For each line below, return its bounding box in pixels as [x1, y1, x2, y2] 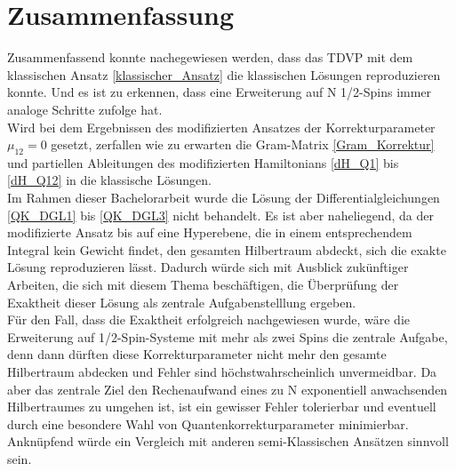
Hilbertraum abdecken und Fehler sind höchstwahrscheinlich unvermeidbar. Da [7, 363, 437, 381]
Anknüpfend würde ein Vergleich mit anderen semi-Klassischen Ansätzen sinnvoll [7, 432, 449, 451]
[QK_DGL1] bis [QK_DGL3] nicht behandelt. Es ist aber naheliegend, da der [7, 205, 434, 224]
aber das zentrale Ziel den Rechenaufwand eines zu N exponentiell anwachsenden [7, 379, 448, 398]
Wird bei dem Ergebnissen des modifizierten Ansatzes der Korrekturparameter [7, 117, 436, 136]
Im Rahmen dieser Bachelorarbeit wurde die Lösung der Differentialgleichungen [7, 188, 440, 207]
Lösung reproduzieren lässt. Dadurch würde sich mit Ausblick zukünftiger [7, 258, 409, 276]
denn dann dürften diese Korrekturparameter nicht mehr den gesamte [7, 345, 387, 363]
